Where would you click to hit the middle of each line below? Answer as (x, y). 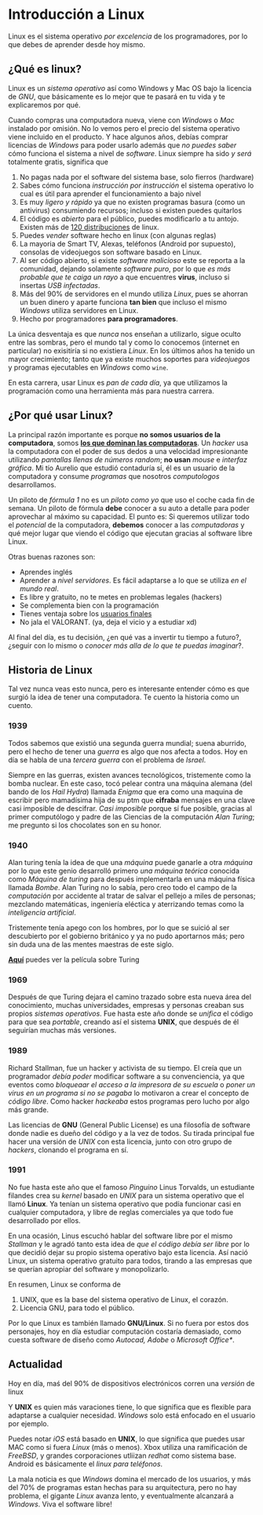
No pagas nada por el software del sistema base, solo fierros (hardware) (137, 177)
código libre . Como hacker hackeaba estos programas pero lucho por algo (129, 1101)
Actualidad (35, 1365)
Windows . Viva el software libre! (60, 1504)
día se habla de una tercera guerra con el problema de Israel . (107, 760)
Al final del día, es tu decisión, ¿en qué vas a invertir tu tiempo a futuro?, (125, 637)
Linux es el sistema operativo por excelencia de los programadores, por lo (128, 36)
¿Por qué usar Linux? (61, 416)
